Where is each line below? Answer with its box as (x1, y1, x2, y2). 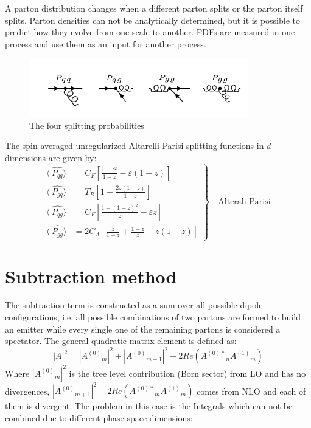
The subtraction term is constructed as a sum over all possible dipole (5, 299, 263, 311)
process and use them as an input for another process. (5, 37, 206, 50)
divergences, (5, 384, 50, 397)
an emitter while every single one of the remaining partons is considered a (5, 322, 281, 335)
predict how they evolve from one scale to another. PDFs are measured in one (5, 26, 295, 38)
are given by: (48, 151, 97, 164)
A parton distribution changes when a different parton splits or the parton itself (5, 2, 303, 14)
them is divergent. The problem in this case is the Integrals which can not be (5, 399, 293, 412)
